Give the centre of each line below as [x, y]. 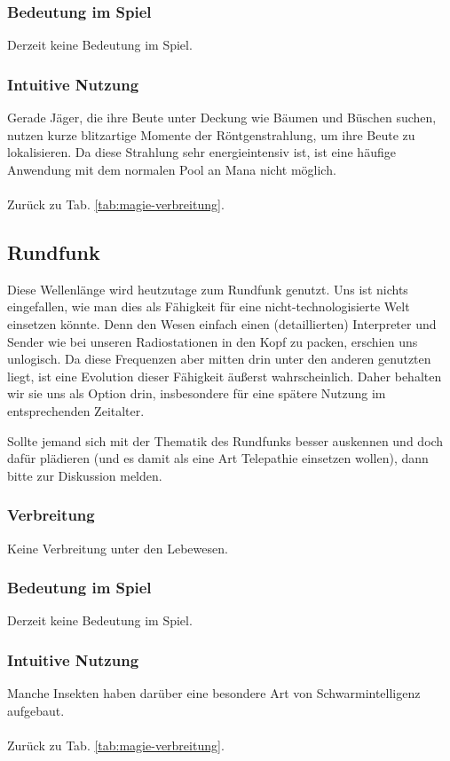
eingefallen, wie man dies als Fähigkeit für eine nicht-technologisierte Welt [209, 306]
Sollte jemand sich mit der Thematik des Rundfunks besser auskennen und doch [225, 440]
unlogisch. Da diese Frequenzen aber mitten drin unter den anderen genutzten [219, 359]
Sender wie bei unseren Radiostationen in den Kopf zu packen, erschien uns [213, 341]
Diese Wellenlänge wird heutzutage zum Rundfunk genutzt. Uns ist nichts [208, 289]
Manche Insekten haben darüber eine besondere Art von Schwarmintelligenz [214, 693]
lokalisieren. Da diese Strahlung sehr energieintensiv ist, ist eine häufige [201, 152]
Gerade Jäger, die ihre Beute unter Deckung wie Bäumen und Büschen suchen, [222, 118]
